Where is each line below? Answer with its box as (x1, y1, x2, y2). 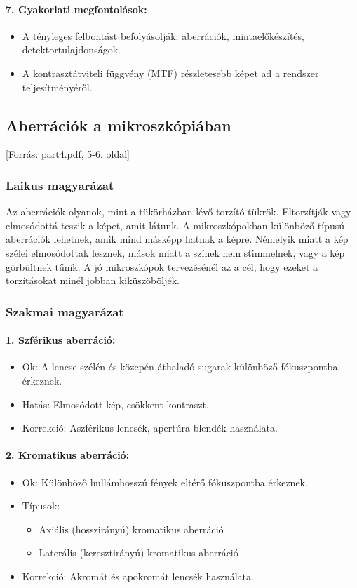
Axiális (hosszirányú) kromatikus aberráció (39, 521, 224, 536)
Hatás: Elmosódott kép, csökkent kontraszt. (22, 396, 209, 411)
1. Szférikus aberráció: (6, 333, 116, 347)
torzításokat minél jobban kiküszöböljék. (6, 273, 180, 288)
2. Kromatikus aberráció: (6, 448, 130, 462)
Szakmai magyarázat (6, 302, 124, 320)
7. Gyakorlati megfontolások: (6, 1, 147, 16)
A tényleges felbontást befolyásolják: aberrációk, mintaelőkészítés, (22, 28, 304, 43)
